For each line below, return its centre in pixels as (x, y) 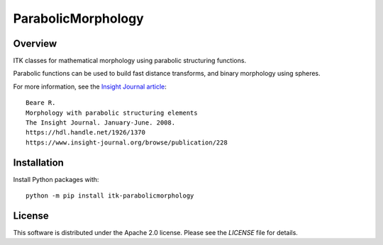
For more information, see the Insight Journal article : (90, 86)
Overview (35, 44)
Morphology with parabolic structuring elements (112, 113)
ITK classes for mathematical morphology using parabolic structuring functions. (130, 61)
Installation (38, 163)
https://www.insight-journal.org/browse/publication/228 (127, 142)
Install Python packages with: (56, 179)
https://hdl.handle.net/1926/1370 (85, 132)
